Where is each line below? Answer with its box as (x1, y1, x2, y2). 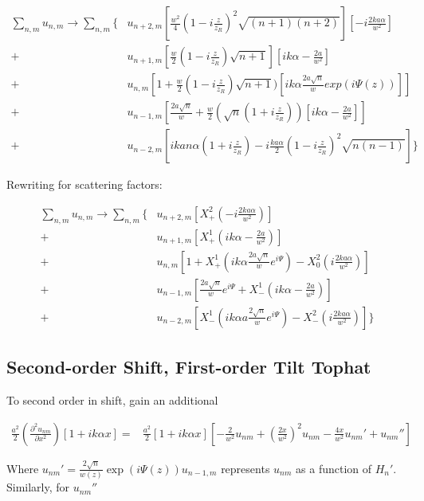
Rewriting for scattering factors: (6, 176, 163, 193)
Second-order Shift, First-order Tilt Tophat (6, 354, 371, 379)
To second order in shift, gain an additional (6, 391, 218, 408)
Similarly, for (6, 479, 70, 495)
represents (221, 460, 270, 476)
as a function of (296, 460, 372, 476)
